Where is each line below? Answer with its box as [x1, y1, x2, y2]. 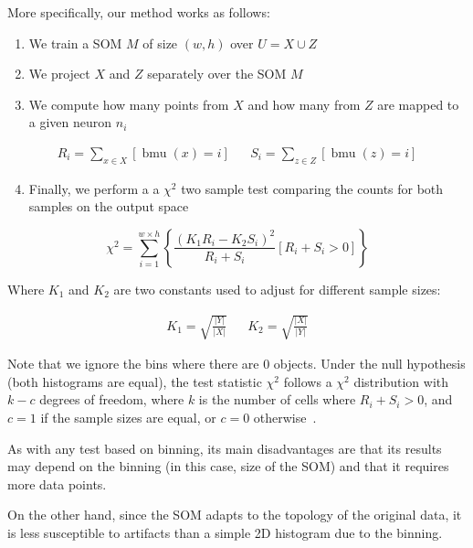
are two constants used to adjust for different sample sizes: [113, 279, 441, 298]
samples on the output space [28, 197, 189, 216]
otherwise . [253, 407, 317, 426]
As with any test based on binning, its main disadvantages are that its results [7, 438, 442, 457]
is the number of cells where [198, 390, 356, 409]
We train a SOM [28, 33, 122, 52]
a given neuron [28, 113, 112, 132]
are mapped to [377, 94, 459, 113]
